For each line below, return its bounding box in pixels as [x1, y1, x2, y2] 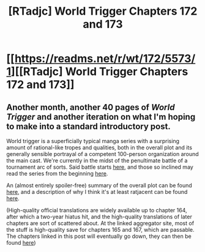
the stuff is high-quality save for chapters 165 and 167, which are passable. [6, 226, 195, 233]
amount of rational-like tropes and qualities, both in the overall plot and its [6, 144, 193, 151]
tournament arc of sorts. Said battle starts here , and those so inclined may [6, 163, 194, 171]
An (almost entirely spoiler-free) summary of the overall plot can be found [6, 182, 193, 189]
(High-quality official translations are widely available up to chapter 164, [6, 207, 188, 213]
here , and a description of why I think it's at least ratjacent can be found [6, 188, 188, 195]
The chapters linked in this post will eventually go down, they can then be [6, 232, 192, 240]
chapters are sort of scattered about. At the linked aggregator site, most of [6, 220, 195, 227]
